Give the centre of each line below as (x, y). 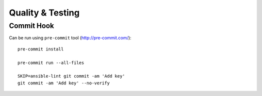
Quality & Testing (44, 13)
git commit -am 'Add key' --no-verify (64, 83)
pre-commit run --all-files (51, 63)
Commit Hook (32, 26)
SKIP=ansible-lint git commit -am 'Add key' (72, 76)
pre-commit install (41, 49)
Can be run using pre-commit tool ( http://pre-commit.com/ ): (70, 38)
